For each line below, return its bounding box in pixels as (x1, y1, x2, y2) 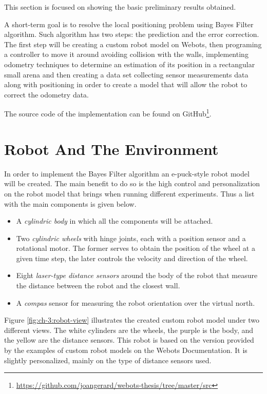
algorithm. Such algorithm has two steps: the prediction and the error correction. (4, 29, 259, 40)
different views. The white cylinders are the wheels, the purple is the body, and (4, 324, 254, 335)
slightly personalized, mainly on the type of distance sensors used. (4, 354, 212, 365)
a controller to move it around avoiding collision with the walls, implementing (4, 49, 249, 60)
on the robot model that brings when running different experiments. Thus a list (4, 188, 255, 199)
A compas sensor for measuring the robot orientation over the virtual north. (16, 297, 255, 308)
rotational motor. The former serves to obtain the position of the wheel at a (16, 243, 255, 253)
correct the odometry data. (4, 89, 89, 100)
